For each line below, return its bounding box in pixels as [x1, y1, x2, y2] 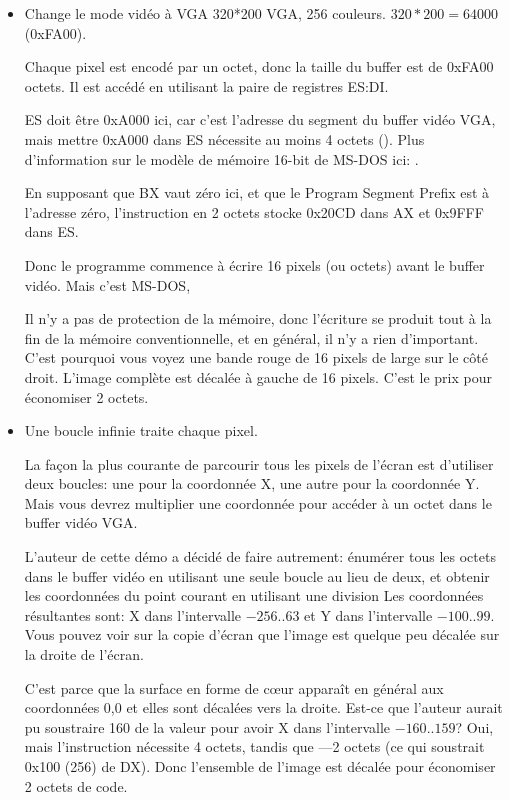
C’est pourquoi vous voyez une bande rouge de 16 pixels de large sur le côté [24, 347, 488, 368]
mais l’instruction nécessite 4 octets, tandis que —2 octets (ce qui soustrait [24, 736, 485, 757]
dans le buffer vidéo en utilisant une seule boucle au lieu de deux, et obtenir [24, 565, 490, 586]
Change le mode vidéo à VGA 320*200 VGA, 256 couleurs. [24, 3, 386, 23]
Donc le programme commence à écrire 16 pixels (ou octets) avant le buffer [24, 254, 485, 275]
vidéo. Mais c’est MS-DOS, [24, 274, 191, 295]
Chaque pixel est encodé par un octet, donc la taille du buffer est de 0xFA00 [24, 56, 494, 77]
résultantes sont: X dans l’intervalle [24, 604, 242, 625]
